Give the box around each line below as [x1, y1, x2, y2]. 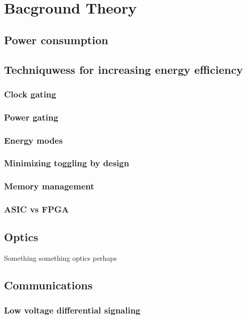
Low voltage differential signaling [4, 303, 141, 316]
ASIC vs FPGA [4, 203, 69, 216]
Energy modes [4, 134, 63, 146]
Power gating [4, 111, 58, 123]
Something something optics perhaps [4, 253, 117, 263]
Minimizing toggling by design [4, 157, 130, 169]
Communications [4, 277, 93, 293]
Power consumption [4, 32, 108, 47]
